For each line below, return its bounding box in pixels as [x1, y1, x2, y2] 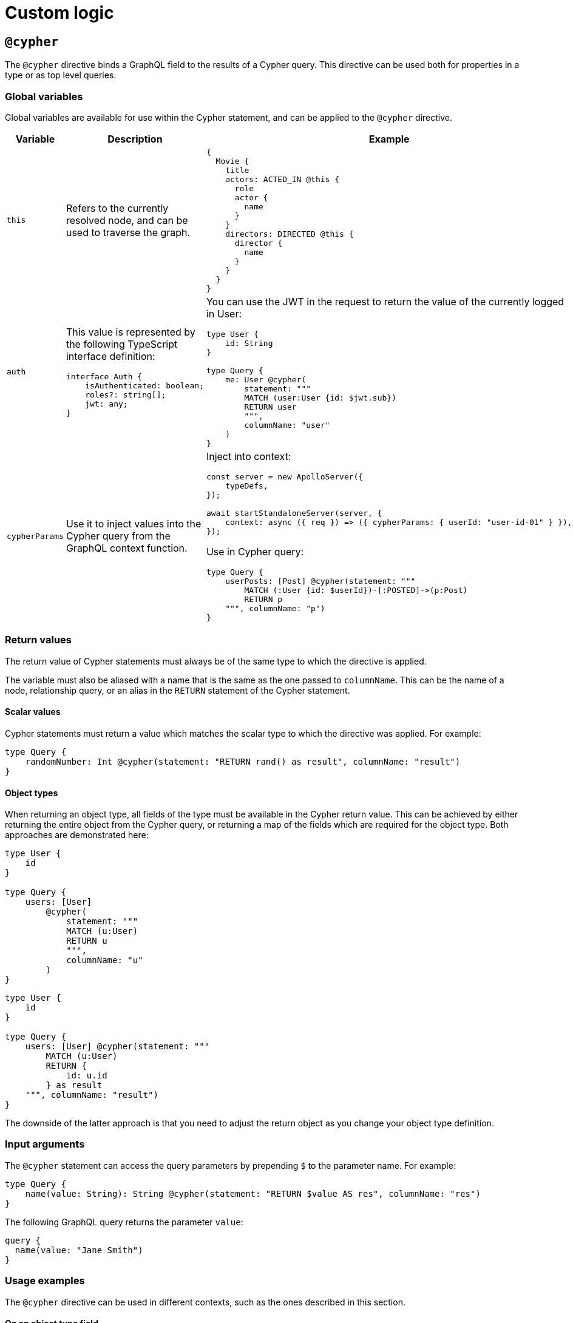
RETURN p [244, 594, 283, 604]
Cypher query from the [66, 530, 171, 543]
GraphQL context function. [66, 542, 188, 555]
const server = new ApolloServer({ [206, 472, 364, 481]
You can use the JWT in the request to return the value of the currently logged [206, 295, 565, 308]
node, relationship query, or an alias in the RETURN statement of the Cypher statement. [5, 685, 350, 695]
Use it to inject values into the [66, 518, 202, 530]
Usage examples [5, 1274, 85, 1287]
